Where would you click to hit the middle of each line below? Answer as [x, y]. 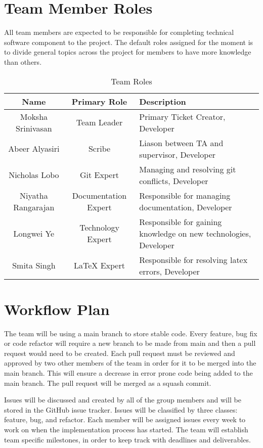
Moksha [34, 116]
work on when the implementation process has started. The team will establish [126, 429]
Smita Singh [34, 265]
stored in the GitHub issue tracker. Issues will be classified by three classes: [121, 409]
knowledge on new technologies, [195, 233]
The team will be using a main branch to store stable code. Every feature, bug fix [131, 333]
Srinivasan [34, 128]
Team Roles [131, 81]
